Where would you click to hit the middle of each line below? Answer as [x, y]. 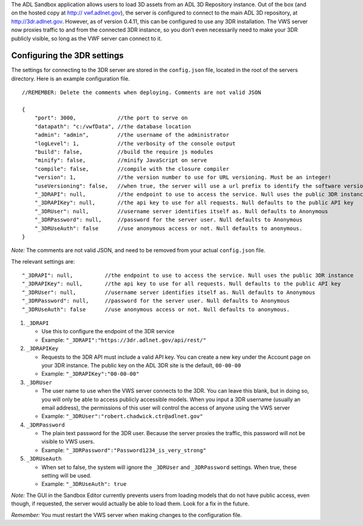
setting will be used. [67, 476]
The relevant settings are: [43, 261]
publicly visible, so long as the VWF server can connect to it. [87, 38]
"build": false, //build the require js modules [124, 152]
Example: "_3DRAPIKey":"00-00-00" [90, 374]
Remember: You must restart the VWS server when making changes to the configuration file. [126, 514]
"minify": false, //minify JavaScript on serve [120, 160]
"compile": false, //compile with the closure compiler [132, 169]
